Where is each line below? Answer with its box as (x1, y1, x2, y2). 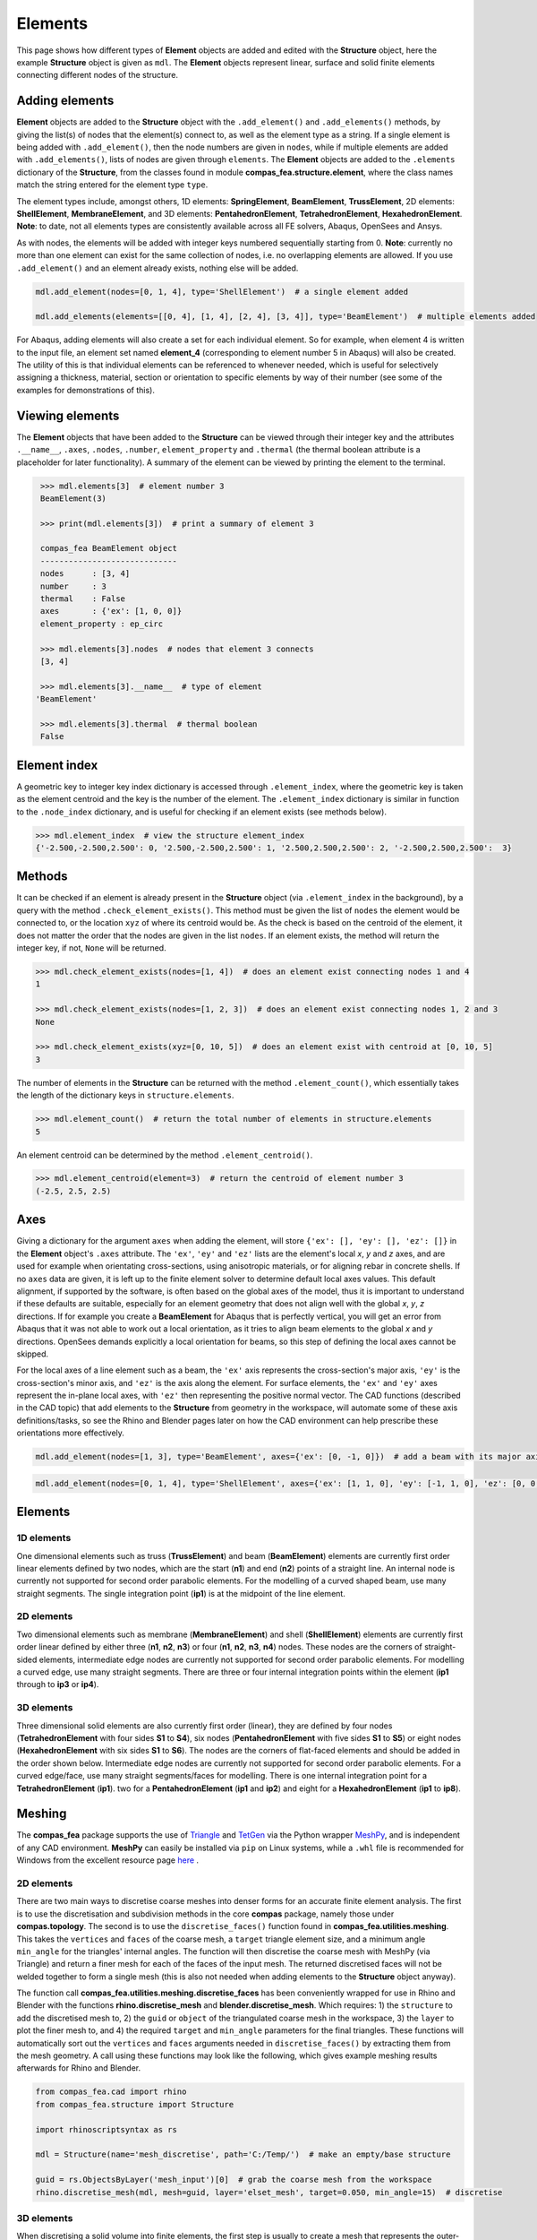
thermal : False (40, 594, 125, 604)
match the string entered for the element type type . (16, 179, 209, 190)
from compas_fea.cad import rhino (35, 2087, 187, 2097)
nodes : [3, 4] (40, 569, 131, 579)
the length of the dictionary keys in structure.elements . (16, 1090, 234, 1101)
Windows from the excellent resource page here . (16, 1855, 200, 1865)
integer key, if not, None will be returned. (16, 943, 166, 953)
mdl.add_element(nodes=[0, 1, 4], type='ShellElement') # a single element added (35, 287, 409, 297)
